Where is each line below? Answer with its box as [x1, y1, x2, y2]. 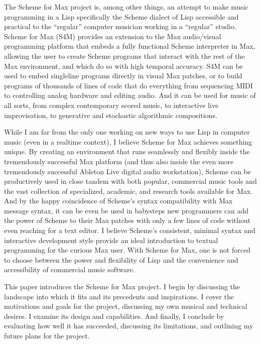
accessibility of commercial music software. [4, 264, 135, 275]
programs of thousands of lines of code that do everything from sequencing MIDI [4, 80, 253, 90]
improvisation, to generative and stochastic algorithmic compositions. [4, 109, 217, 120]
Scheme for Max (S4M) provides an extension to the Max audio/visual [4, 31, 221, 41]
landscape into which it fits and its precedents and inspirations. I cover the [4, 291, 234, 301]
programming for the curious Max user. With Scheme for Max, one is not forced [4, 245, 250, 255]
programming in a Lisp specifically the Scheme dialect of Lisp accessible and [4, 11, 239, 22]
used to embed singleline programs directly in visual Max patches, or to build [4, 70, 242, 81]
